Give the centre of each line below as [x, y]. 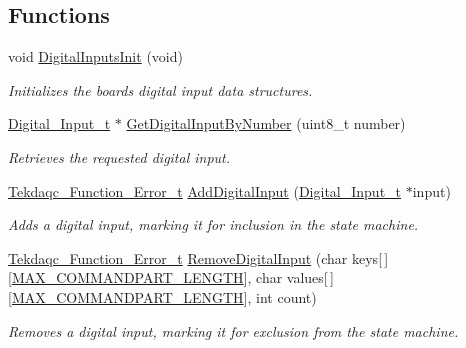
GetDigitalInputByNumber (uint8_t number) [266, 123]
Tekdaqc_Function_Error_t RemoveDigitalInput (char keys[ [195, 257]
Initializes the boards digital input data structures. [160, 89]
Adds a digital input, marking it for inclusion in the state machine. [213, 224]
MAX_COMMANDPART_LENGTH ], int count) [164, 296]
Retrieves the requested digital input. [119, 156]
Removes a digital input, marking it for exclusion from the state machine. [233, 330]
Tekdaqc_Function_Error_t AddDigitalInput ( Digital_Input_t [205, 190]
